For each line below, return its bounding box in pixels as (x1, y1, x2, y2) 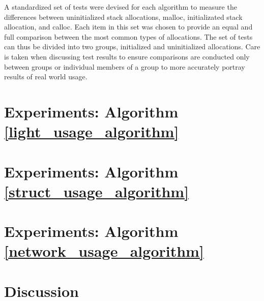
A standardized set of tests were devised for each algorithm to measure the (4, 2, 237, 12)
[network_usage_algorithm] (4, 240, 204, 261)
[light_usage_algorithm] (4, 121, 179, 142)
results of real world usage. (4, 71, 87, 82)
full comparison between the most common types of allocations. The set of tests (4, 31, 253, 42)
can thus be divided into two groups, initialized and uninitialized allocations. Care (4, 41, 260, 52)
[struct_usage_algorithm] (4, 180, 189, 201)
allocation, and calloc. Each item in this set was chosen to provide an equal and (4, 21, 253, 32)
